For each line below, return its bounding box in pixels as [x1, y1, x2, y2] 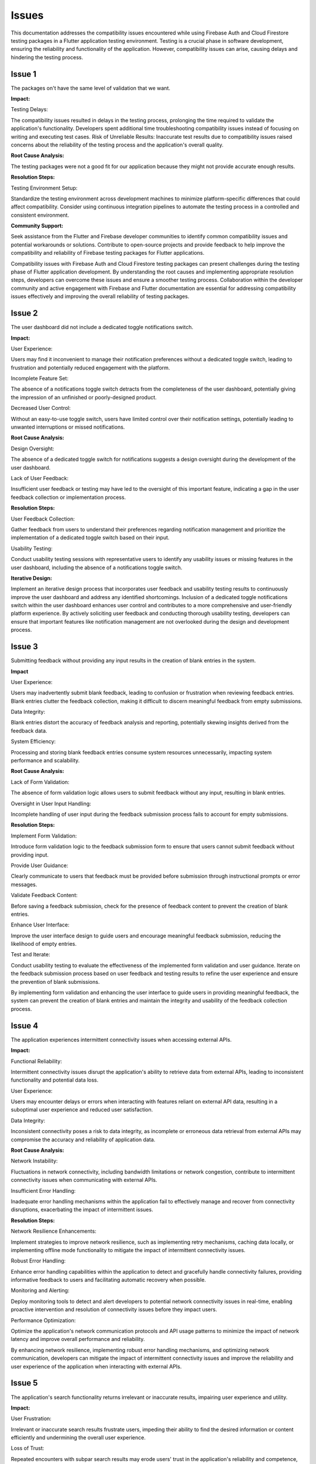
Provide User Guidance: [11, 861, 68, 869]
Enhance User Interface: [11, 921, 70, 928]
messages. [11, 881, 37, 888]
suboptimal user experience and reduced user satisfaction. [11, 1106, 153, 1113]
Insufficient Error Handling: [11, 1187, 76, 1194]
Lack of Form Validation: [11, 778, 70, 785]
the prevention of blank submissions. [11, 978, 100, 985]
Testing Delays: [11, 106, 48, 113]
